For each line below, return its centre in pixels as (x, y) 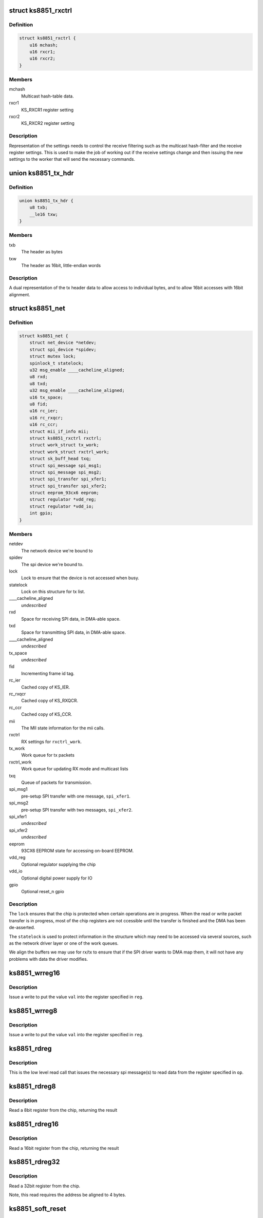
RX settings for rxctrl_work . (51, 742)
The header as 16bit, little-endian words (61, 265)
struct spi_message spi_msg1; (66, 466)
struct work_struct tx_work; (64, 445)
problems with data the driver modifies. (48, 959)
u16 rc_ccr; (44, 425)
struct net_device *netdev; (63, 343)
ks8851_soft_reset (38, 1208)
